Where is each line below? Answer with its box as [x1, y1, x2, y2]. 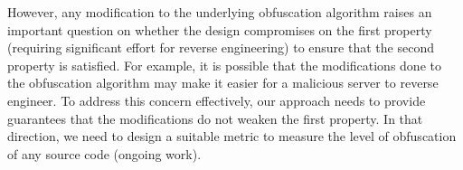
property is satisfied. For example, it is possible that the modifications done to [7, 55, 441, 74]
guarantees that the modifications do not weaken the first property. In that [7, 109, 423, 127]
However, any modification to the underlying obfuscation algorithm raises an [7, 3, 432, 21]
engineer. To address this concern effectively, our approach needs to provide [7, 90, 426, 109]
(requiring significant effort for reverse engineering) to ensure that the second [7, 38, 434, 57]
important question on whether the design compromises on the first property [7, 20, 432, 39]
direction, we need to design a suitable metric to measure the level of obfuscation [7, 127, 457, 146]
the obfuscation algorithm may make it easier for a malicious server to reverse [7, 73, 439, 92]
